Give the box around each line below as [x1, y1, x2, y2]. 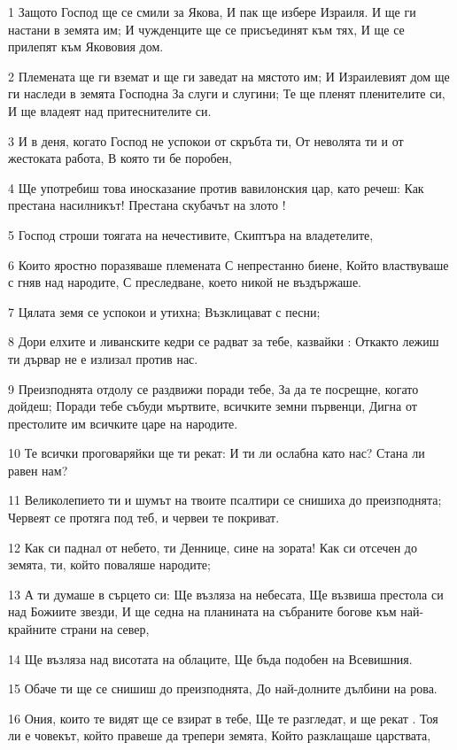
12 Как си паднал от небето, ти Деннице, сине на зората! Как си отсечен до [8, 537, 417, 556]
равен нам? [8, 460, 68, 479]
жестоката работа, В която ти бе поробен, [8, 149, 232, 167]
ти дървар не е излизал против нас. [8, 349, 198, 367]
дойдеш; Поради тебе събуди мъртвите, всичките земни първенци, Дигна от [8, 397, 417, 415]
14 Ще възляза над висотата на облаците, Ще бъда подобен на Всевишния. [8, 649, 413, 668]
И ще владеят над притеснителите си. [8, 101, 212, 120]
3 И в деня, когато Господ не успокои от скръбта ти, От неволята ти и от [8, 131, 404, 150]
